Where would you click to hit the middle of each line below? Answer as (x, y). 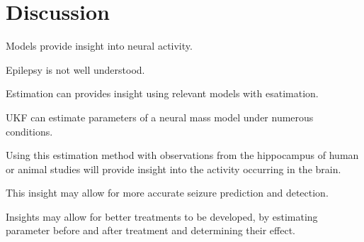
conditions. (29, 131)
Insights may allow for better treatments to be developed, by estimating (162, 216)
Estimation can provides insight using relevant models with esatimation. (162, 93)
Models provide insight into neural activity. (99, 46)
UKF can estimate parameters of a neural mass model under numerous (160, 117)
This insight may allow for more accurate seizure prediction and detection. (167, 193)
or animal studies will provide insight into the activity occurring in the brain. (174, 169)
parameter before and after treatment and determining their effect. (150, 230)
